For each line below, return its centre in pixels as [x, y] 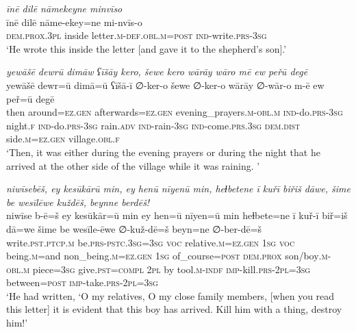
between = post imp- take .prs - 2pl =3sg [82, 282]
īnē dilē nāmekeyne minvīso [64, 8]
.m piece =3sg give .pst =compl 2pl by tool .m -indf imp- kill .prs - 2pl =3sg [166, 269]
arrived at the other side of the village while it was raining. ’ [133, 165]
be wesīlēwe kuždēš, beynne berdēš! [78, 202]
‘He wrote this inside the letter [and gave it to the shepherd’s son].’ [147, 48]
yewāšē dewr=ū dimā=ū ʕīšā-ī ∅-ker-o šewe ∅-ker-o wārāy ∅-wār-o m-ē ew [165, 85]
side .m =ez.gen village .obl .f [63, 139]
